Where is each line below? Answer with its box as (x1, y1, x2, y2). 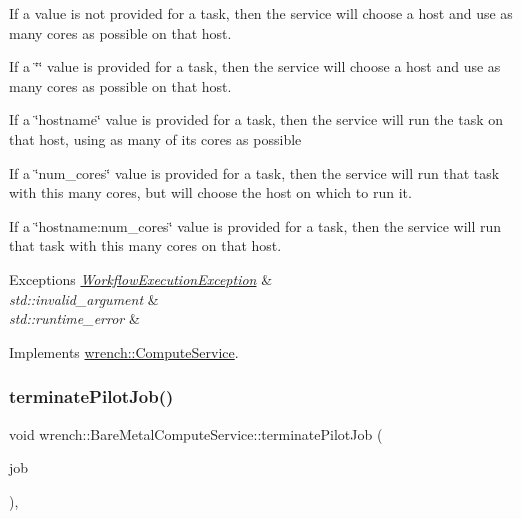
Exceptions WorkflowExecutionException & (9, 268, 273, 289)
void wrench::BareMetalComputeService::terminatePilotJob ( (9, 423, 383, 444)
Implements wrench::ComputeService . (9, 341, 239, 362)
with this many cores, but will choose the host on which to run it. (9, 182, 412, 203)
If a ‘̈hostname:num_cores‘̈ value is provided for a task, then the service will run (9, 215, 502, 236)
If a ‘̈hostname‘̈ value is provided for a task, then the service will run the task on (9, 109, 504, 130)
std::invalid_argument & (9, 288, 159, 309)
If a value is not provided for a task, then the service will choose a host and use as (9, 3, 513, 23)
